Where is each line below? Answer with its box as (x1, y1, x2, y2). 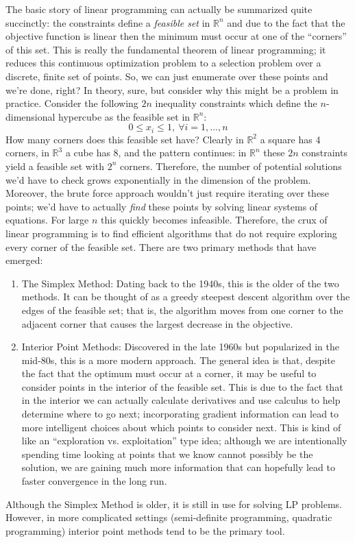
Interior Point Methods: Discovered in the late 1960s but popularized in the (21, 339, 339, 354)
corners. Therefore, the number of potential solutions (120, 158, 342, 173)
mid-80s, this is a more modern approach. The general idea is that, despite (21, 352, 335, 367)
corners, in (5, 145, 49, 160)
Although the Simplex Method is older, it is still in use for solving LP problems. (5, 496, 343, 511)
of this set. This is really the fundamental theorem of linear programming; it (5, 42, 326, 56)
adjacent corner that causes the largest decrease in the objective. (21, 316, 293, 330)
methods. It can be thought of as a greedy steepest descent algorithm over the (21, 289, 350, 304)
